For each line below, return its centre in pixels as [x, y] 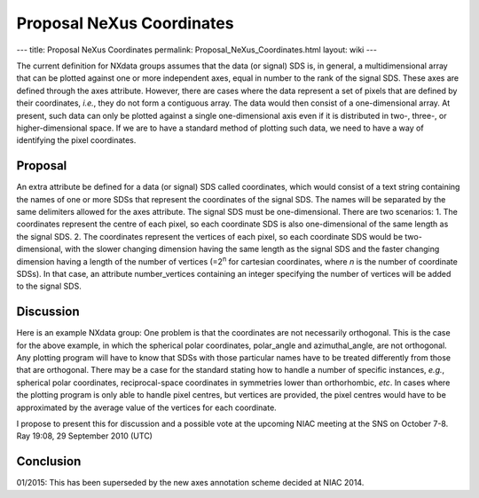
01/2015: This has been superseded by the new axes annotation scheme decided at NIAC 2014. [190, 483]
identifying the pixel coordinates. [76, 140]
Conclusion [49, 462]
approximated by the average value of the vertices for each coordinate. [146, 407]
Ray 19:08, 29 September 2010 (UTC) [84, 436]
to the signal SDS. [49, 286]
